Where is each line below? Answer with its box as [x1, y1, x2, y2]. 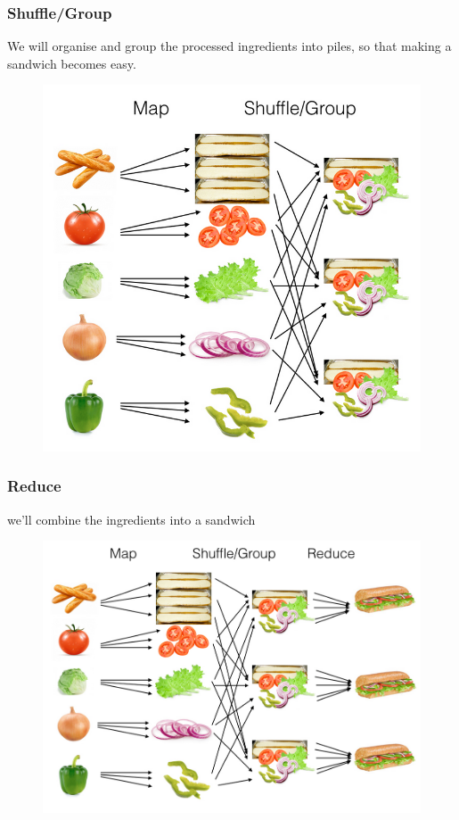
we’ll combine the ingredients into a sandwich [7, 509, 256, 528]
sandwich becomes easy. [7, 54, 136, 72]
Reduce [7, 475, 61, 497]
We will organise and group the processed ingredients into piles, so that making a [7, 37, 452, 55]
